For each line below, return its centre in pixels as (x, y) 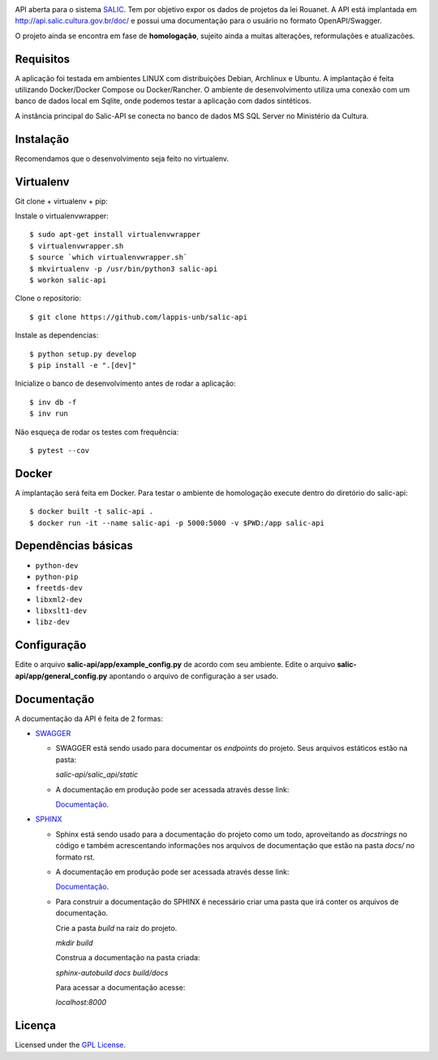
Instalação (42, 139)
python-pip (57, 577)
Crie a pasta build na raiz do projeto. (116, 928)
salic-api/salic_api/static (97, 774)
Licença (36, 1026)
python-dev (57, 565)
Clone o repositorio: (48, 298)
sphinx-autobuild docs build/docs (112, 972)
